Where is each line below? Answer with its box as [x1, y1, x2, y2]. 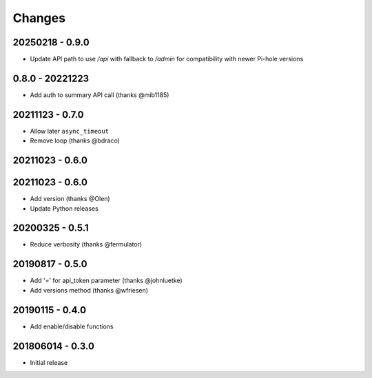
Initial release [30, 358, 68, 366]
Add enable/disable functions [30, 322, 114, 330]
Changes [12, 10, 65, 25]
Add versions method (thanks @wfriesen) [30, 286, 148, 294]
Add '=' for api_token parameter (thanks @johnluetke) [30, 276, 183, 285]
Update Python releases [30, 204, 99, 213]
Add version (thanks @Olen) [30, 195, 110, 203]
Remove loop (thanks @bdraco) [30, 136, 120, 145]
